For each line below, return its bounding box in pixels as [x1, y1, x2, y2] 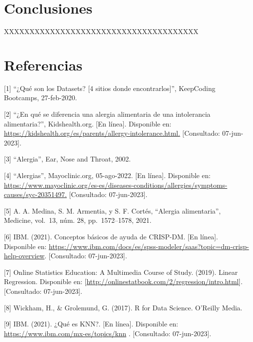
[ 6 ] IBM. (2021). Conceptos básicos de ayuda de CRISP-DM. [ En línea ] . [4, 231, 218, 241]
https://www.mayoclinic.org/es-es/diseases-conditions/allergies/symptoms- [4, 180, 228, 190]
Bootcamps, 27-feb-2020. [4, 92, 77, 103]
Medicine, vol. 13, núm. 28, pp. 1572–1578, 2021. [4, 215, 152, 225]
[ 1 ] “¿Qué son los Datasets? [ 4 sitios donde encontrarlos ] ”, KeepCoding [4, 83, 215, 93]
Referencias [4, 54, 83, 74]
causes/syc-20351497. [4, 189, 67, 199]
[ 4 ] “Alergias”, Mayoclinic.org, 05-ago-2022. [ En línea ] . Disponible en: [4, 170, 211, 180]
